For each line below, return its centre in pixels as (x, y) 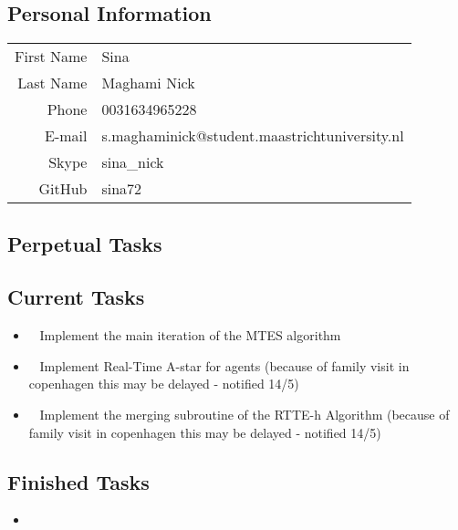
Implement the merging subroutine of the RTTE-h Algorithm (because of (245, 414)
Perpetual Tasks (85, 243)
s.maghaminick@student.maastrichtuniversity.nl (253, 136)
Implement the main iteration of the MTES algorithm (190, 335)
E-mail (66, 136)
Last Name (52, 83)
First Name (51, 57)
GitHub (63, 189)
